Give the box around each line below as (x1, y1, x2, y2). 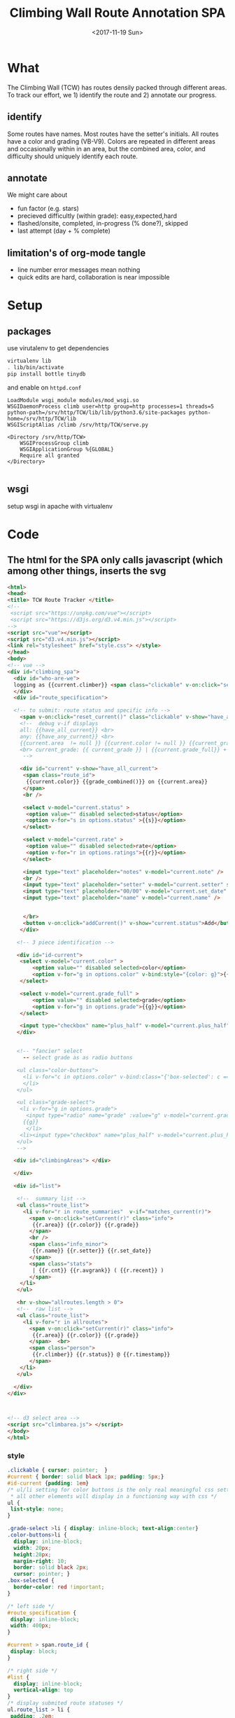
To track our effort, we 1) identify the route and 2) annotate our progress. (7, 90, 217, 99)
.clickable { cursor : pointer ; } (7, 1466, 108, 1474)
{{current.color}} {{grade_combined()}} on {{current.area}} (25, 778, 208, 785)
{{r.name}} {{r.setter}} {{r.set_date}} (32, 1247, 152, 1255)
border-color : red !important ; (13, 1583, 105, 1591)
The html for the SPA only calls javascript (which (7, 554, 223, 566)
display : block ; (10, 1648, 58, 1655)
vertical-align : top (13, 1686, 73, 1693)
